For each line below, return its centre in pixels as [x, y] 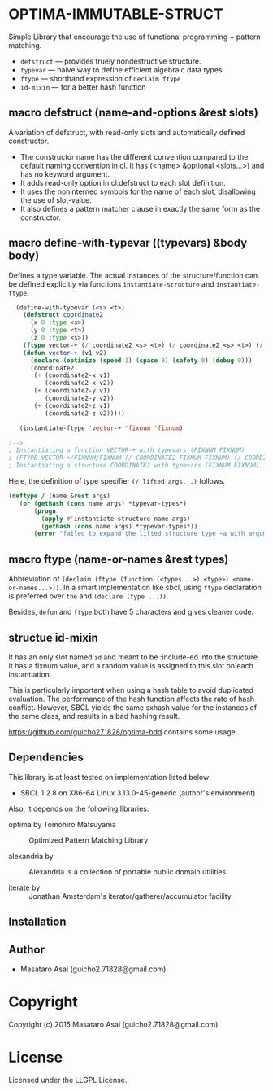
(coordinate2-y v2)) [79, 399]
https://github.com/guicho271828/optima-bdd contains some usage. [123, 732]
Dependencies [46, 758]
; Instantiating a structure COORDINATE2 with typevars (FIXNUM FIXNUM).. [138, 466]
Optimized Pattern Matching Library [89, 840]
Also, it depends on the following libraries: [79, 808]
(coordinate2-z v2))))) [85, 413]
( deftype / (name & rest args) [60, 496]
